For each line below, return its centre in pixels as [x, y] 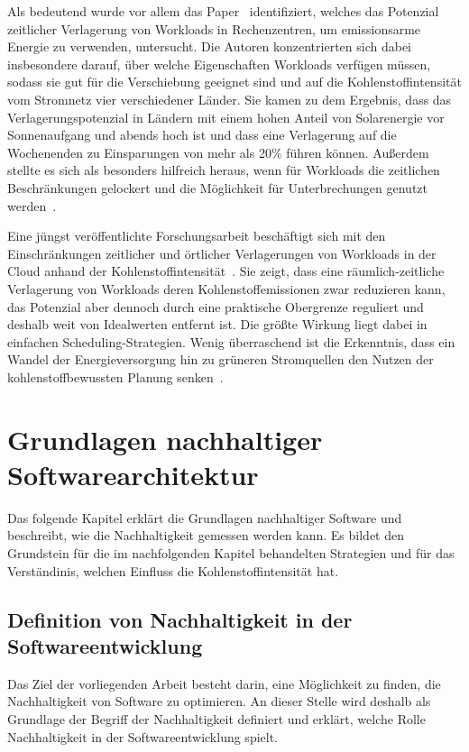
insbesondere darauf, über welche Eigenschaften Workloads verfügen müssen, [219, 64]
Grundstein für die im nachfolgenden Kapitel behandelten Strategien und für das [231, 552]
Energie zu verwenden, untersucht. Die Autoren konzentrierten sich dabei [209, 46]
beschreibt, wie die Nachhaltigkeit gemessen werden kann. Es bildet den [206, 535]
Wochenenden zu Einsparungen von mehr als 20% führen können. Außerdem [218, 152]
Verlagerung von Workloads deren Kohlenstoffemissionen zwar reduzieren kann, [226, 288]
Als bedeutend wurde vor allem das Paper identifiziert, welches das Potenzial [223, 11]
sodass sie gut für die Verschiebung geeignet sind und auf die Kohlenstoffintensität [234, 82]
